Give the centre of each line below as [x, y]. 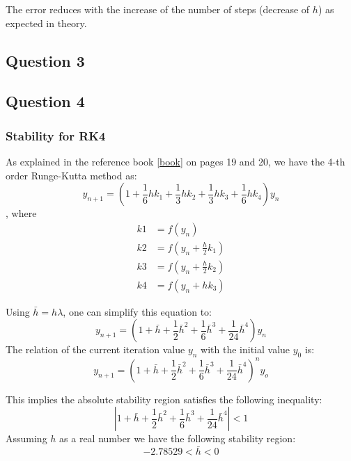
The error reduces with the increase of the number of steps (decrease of [158, 9]
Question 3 [45, 60]
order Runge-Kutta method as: [71, 175]
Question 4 [45, 101]
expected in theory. [46, 23]
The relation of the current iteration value [95, 349]
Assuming [26, 438]
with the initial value [245, 349]
